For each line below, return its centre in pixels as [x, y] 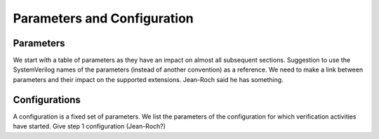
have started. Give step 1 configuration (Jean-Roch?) [89, 126]
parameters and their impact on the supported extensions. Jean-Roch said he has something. [148, 79]
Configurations [47, 99]
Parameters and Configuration [104, 18]
